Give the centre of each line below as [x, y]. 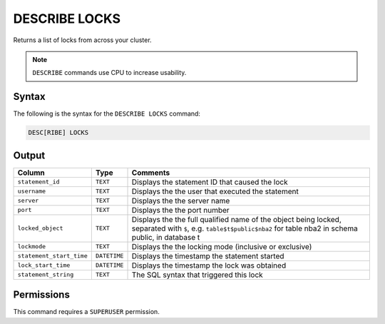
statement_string [46, 275]
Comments [151, 173]
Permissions [42, 295]
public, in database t [166, 237]
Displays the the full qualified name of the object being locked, [236, 219]
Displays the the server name [181, 201]
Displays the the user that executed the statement [215, 191]
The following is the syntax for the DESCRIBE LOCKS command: [107, 113]
